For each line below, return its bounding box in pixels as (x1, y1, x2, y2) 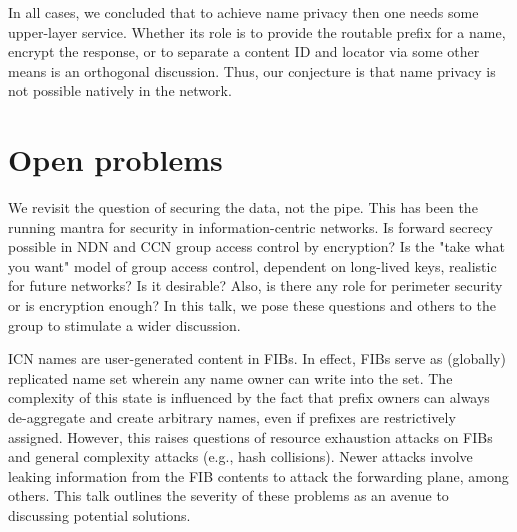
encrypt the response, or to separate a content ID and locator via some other (8, 41, 480, 62)
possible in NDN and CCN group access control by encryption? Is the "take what (8, 236, 506, 257)
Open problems (8, 139, 223, 180)
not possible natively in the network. (8, 80, 232, 101)
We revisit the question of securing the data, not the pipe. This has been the (8, 197, 478, 218)
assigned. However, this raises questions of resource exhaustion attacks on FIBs (8, 426, 493, 447)
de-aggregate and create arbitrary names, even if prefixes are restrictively (8, 407, 456, 428)
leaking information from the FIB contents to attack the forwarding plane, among (8, 465, 509, 486)
